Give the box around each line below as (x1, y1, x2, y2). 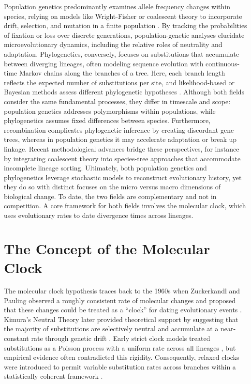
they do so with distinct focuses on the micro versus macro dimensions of (4, 182, 221, 192)
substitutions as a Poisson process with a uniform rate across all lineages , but (4, 342, 236, 353)
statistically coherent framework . (4, 371, 103, 381)
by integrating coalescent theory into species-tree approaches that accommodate (4, 153, 241, 163)
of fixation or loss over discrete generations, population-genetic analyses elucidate (4, 30, 245, 40)
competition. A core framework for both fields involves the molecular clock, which (4, 200, 246, 211)
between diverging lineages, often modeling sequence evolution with (4, 58, 204, 68)
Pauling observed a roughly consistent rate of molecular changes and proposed (4, 295, 236, 305)
